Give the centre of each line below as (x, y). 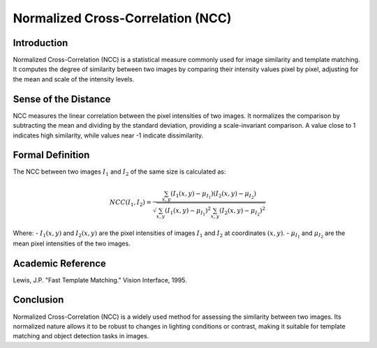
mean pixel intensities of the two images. (72, 243)
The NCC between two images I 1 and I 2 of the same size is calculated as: (119, 173)
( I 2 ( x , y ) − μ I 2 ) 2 (242, 211)
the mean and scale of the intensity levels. (74, 79)
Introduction (40, 43)
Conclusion (38, 300)
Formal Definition (51, 155)
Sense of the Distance (62, 99)
